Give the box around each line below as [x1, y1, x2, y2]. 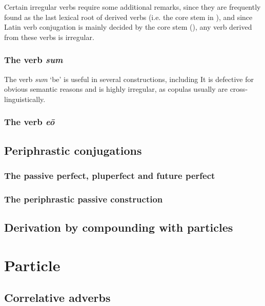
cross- [230, 84, 248, 94]
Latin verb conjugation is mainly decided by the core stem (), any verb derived [4, 22, 252, 32]
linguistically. [4, 93, 46, 104]
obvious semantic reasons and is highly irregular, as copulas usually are [4, 84, 228, 94]
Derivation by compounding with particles [4, 219, 233, 235]
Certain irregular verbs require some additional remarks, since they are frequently [4, 2, 261, 12]
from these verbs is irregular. [4, 31, 94, 42]
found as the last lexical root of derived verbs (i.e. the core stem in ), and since [4, 11, 253, 22]
